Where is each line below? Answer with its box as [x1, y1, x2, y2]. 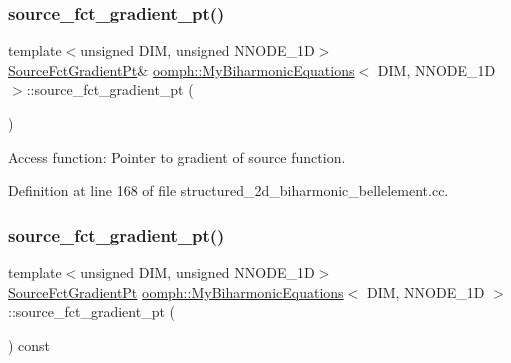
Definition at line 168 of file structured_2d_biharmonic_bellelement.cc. [8, 180, 449, 201]
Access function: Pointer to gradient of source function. [8, 146, 346, 167]
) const [8, 334, 51, 355]
